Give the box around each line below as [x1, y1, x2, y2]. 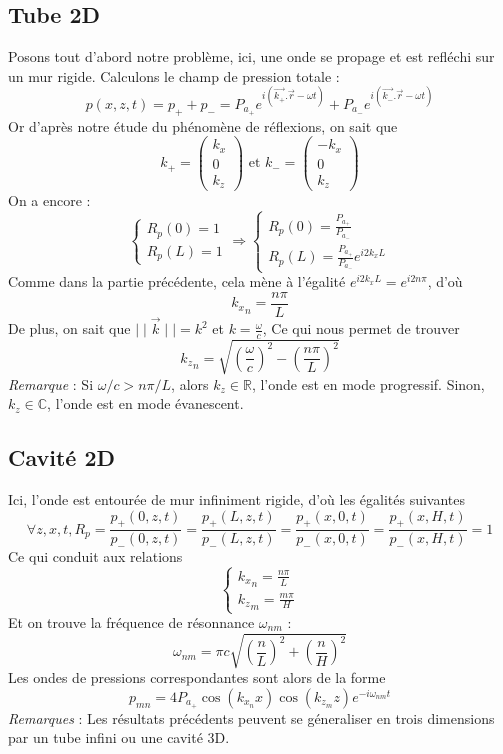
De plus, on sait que [8, 318, 131, 339]
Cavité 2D [8, 442, 116, 473]
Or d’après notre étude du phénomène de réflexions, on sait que [8, 115, 398, 136]
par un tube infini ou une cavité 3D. [8, 727, 230, 748]
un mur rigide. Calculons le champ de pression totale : [8, 65, 340, 86]
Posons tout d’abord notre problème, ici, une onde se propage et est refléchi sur [8, 46, 495, 67]
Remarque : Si [8, 373, 94, 394]
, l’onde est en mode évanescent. [47, 393, 244, 414]
